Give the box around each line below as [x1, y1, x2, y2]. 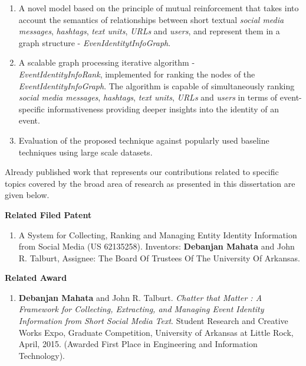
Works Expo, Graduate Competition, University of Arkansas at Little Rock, [18, 326, 294, 338]
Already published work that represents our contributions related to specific [5, 166, 279, 178]
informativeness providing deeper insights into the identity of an [47, 102, 279, 115]
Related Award [5, 271, 67, 284]
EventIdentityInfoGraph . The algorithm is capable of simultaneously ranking [18, 79, 295, 92]
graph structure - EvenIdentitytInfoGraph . [18, 36, 171, 48]
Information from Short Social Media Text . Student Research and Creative [18, 315, 288, 327]
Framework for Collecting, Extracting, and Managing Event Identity [18, 303, 264, 315]
